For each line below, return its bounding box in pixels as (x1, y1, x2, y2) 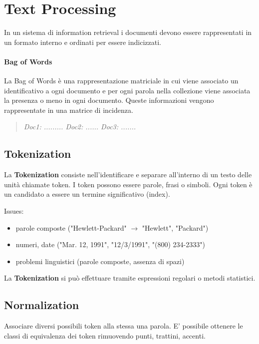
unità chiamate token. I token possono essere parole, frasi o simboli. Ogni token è (4, 179, 253, 189)
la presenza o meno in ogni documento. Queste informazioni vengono (4, 95, 214, 105)
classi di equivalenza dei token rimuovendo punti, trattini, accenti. (4, 330, 206, 341)
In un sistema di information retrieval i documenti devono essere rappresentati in (4, 27, 252, 37)
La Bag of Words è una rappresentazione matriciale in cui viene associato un (4, 75, 239, 86)
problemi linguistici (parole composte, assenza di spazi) (15, 256, 185, 266)
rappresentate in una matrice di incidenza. (4, 104, 133, 115)
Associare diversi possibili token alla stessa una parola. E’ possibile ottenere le (4, 321, 243, 331)
